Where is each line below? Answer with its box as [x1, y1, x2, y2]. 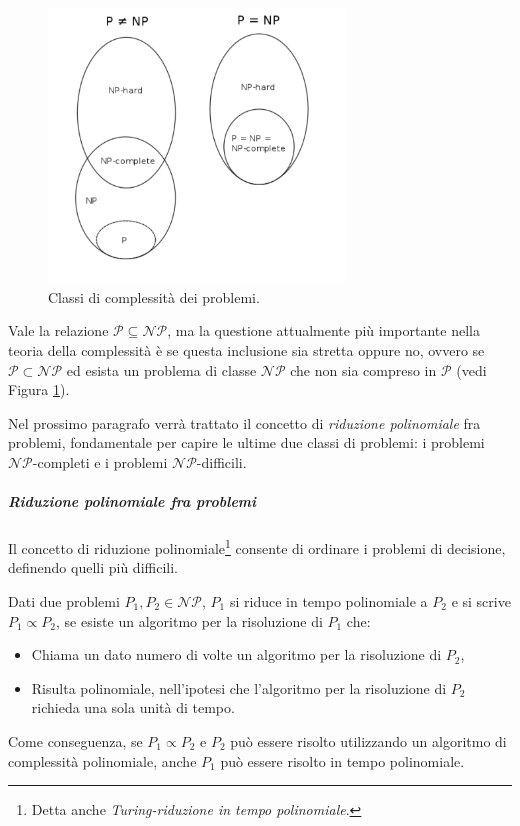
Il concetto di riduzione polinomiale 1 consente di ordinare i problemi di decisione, [8, 535, 506, 558]
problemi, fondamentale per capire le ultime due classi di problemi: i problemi [8, 432, 485, 453]
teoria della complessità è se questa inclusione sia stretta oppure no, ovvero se [8, 340, 485, 361]
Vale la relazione [8, 320, 109, 341]
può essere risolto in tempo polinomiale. [220, 750, 465, 771]
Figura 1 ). [8, 379, 70, 400]
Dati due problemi [8, 591, 120, 612]
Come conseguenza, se [8, 731, 143, 751]
